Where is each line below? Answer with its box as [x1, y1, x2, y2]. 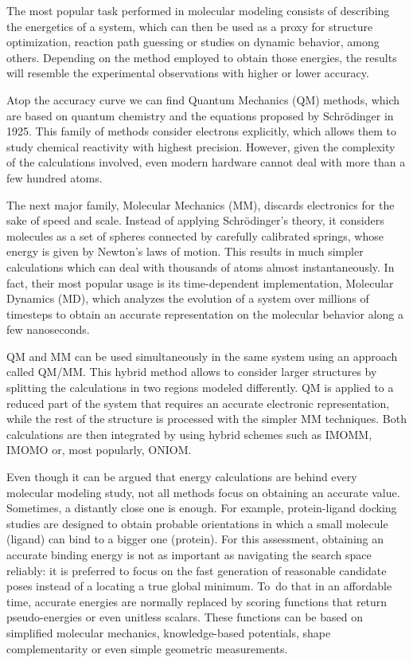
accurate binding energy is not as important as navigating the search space [6, 546, 372, 562]
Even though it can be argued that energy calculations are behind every [6, 468, 357, 485]
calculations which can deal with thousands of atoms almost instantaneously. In [6, 258, 395, 275]
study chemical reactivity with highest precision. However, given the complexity [6, 138, 395, 155]
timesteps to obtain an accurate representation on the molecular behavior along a [6, 305, 403, 322]
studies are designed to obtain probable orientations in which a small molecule [6, 515, 388, 531]
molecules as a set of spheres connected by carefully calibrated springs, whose [6, 227, 384, 244]
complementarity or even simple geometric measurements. [6, 640, 288, 656]
